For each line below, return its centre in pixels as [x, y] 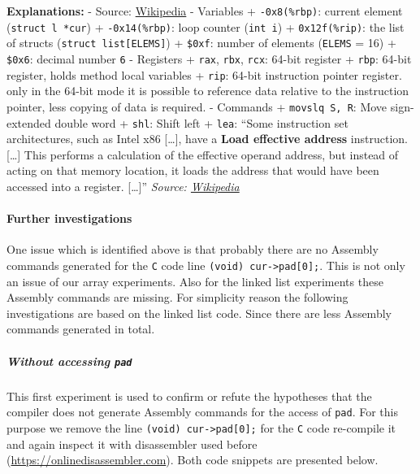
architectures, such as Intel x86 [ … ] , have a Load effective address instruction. [207, 139]
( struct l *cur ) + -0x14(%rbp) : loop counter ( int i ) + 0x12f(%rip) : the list [206, 26]
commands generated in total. [81, 329]
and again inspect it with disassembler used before [132, 444]
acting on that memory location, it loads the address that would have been [193, 170]
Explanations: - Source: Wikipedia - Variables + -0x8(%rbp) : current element [205, 11]
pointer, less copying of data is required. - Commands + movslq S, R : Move [197, 106]
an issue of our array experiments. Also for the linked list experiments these [195, 281]
